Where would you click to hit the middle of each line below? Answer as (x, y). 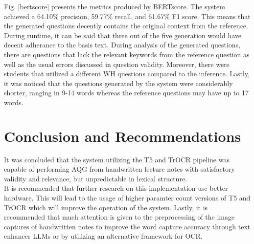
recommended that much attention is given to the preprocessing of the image (119, 217)
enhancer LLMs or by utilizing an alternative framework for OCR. (103, 236)
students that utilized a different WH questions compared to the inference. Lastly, (127, 74)
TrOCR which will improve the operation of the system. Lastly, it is (106, 207)
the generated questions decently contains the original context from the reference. (126, 26)
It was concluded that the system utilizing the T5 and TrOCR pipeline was (117, 159)
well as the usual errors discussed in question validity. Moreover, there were (117, 64)
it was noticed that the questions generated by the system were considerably (118, 83)
